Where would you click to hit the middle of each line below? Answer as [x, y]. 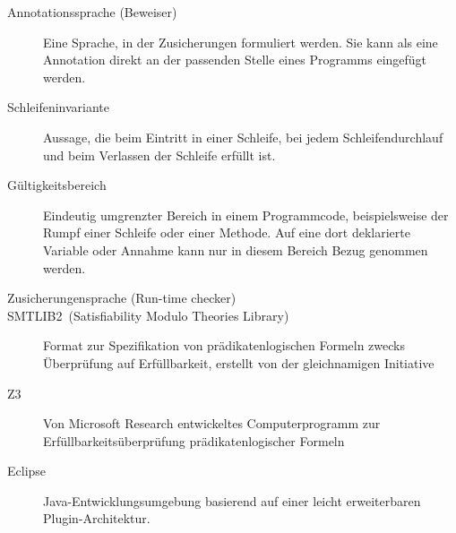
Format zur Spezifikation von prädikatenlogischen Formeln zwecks [224, 345]
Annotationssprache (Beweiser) [92, 12]
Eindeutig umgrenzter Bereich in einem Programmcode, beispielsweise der [246, 215]
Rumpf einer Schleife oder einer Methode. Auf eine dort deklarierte [227, 232]
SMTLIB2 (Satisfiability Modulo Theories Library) [148, 315]
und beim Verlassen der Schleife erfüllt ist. [159, 155]
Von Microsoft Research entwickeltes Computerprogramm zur [212, 423]
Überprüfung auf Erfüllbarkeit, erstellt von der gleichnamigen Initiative [239, 362]
